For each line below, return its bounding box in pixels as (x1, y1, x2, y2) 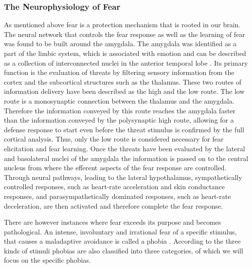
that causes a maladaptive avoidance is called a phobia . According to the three (4, 236, 241, 246)
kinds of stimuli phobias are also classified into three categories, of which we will (4, 245, 243, 255)
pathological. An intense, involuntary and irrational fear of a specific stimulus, (4, 226, 237, 236)
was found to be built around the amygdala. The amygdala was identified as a (4, 38, 237, 49)
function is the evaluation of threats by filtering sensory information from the (4, 67, 234, 77)
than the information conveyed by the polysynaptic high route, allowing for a (4, 115, 234, 125)
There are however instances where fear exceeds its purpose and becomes (4, 217, 221, 227)
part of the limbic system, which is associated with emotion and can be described (4, 48, 246, 58)
